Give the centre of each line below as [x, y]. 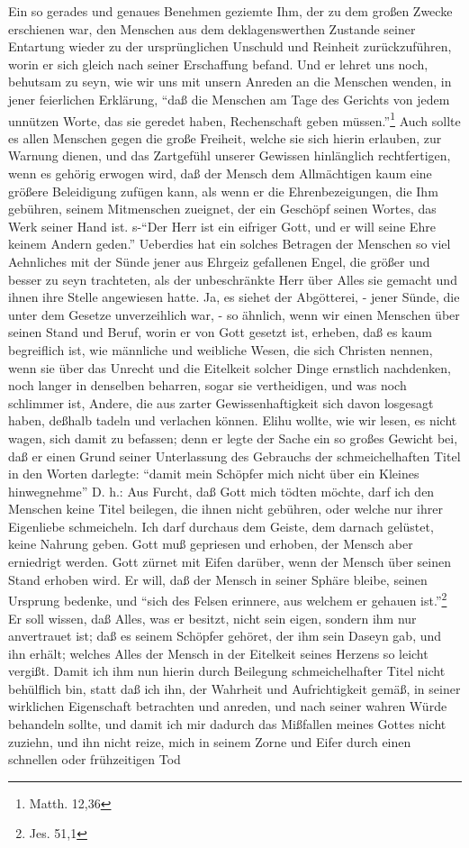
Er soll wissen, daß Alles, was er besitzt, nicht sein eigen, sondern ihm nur [212, 618]
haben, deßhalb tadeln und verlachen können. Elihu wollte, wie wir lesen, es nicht [233, 420]
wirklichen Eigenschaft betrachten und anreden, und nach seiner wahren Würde [228, 706]
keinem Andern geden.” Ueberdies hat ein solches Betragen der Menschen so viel [230, 244]
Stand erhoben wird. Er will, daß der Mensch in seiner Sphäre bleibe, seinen [218, 579]
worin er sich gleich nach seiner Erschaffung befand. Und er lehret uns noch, [218, 64]
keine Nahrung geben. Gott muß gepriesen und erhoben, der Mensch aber [211, 544]
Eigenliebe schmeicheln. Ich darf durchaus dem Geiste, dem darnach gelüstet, [221, 526]
